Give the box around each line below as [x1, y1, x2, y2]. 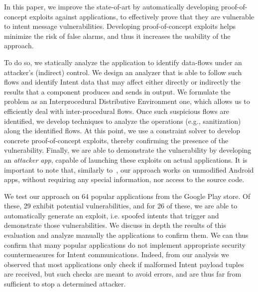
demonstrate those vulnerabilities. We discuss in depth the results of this [4, 220, 226, 230]
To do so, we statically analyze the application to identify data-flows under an [4, 57, 242, 67]
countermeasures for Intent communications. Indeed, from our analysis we [4, 249, 229, 260]
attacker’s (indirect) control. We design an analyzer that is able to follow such [4, 67, 242, 77]
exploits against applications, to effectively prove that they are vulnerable [29, 11, 255, 21]
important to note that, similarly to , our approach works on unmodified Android [4, 164, 254, 175]
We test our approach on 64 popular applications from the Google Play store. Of [4, 191, 251, 201]
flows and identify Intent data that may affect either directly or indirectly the [4, 77, 241, 87]
